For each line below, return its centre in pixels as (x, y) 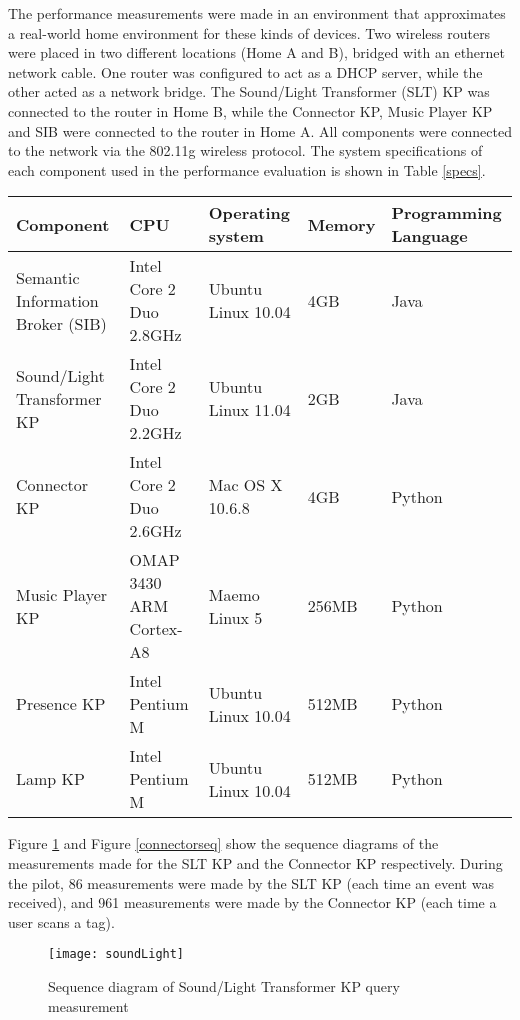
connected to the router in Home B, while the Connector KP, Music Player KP (250, 110)
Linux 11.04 (249, 410)
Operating (249, 213)
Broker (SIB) (61, 323)
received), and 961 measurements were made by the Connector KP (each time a (252, 902)
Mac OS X (245, 485)
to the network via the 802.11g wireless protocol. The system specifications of (245, 150)
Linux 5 (235, 617)
